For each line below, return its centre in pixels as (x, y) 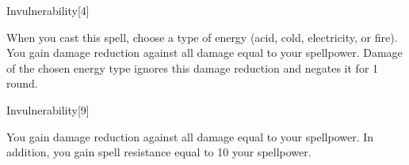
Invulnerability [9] (48, 109)
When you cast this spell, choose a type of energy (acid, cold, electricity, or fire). (202, 37)
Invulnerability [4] (48, 10)
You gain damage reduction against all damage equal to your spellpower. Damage (204, 52)
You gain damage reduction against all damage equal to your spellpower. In (190, 136)
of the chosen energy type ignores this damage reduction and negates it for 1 (193, 67)
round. (22, 83)
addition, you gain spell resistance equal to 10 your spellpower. (159, 152)
